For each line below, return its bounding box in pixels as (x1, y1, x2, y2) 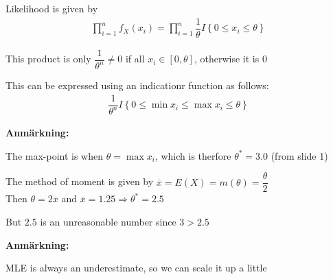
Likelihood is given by (5, 1, 98, 15)
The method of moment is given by (5, 174, 154, 189)
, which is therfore (154, 148, 231, 162)
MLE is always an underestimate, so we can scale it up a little (5, 260, 267, 275)
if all (125, 51, 145, 66)
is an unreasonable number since (40, 214, 176, 228)
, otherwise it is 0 (194, 51, 267, 66)
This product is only (5, 51, 91, 66)
